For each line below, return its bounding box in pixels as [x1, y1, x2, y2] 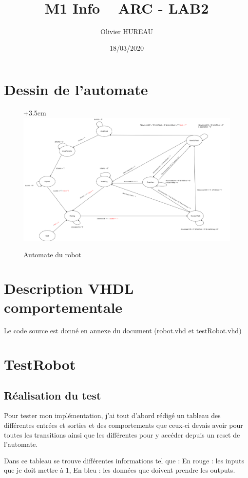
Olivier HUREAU [100, 26, 153, 37]
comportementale [4, 297, 123, 317]
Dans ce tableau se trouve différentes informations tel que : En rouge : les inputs [4, 455, 244, 465]
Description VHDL [4, 278, 134, 298]
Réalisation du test [4, 387, 101, 402]
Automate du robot [23, 249, 81, 260]
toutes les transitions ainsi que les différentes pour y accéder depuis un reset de [4, 429, 240, 440]
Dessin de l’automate [4, 79, 148, 99]
